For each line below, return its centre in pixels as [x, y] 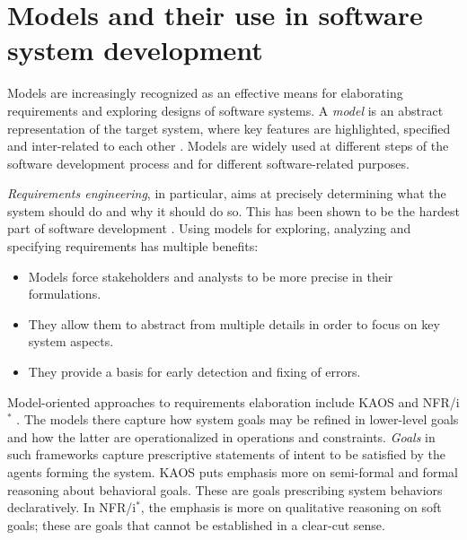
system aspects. [71, 341]
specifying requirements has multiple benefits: [133, 246]
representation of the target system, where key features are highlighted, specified [229, 128]
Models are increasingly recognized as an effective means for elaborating [205, 93]
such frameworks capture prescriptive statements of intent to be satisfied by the [226, 454]
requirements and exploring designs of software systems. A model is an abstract [225, 110]
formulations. [65, 294]
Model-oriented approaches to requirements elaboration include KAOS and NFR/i [233, 401]
